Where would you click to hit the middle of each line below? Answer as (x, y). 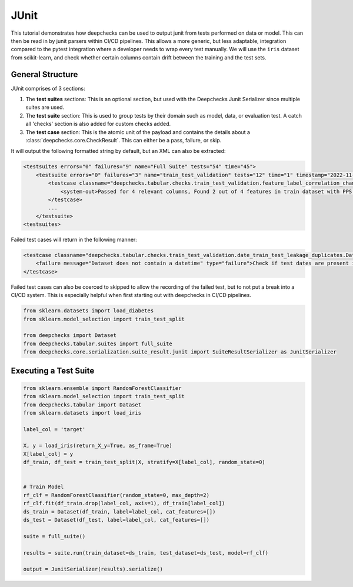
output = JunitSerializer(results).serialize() (93, 569)
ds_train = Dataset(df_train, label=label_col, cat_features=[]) (119, 511)
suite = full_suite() (54, 536)
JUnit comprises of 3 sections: (48, 88)
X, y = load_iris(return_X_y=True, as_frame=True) (98, 446)
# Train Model (44, 487)
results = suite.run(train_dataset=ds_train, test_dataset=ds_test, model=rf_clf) (146, 553)
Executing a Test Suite (53, 371)
